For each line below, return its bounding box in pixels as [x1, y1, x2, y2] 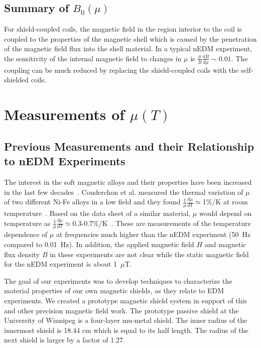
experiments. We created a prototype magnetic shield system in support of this [4, 295, 247, 305]
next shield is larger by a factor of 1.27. [4, 334, 125, 345]
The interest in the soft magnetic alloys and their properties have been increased [4, 176, 252, 187]
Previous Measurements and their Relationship [4, 138, 254, 154]
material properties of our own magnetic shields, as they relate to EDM [4, 285, 224, 296]
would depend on [199, 207, 252, 218]
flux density [4, 249, 40, 259]
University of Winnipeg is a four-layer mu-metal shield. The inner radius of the [4, 315, 247, 325]
